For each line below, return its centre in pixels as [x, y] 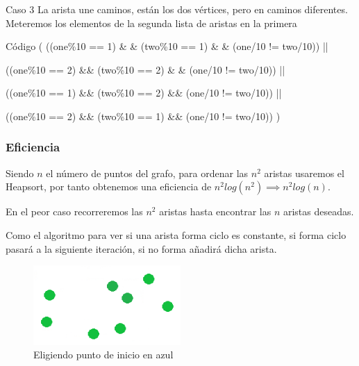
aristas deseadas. [318, 211]
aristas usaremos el [304, 173]
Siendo [20, 173]
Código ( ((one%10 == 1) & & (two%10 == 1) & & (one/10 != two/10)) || [167, 46]
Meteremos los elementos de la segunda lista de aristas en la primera [151, 23]
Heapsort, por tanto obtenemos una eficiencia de [109, 186]
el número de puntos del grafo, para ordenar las [147, 173]
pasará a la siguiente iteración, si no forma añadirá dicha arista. [141, 248]
